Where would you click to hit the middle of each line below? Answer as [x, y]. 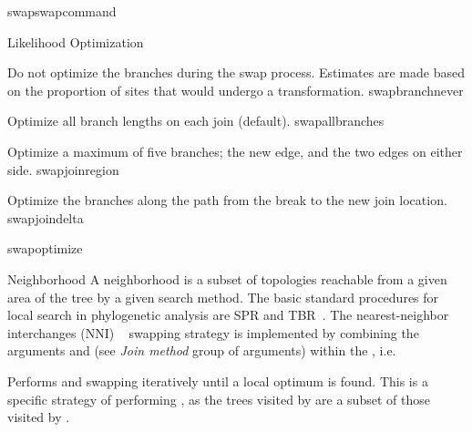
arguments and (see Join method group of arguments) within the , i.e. [202, 350]
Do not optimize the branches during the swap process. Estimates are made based [236, 72]
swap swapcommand [62, 11]
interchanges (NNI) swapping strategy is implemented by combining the [213, 332]
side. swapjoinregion [63, 169]
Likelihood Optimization [76, 41]
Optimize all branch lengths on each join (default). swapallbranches [196, 121]
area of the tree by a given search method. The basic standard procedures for [223, 297]
